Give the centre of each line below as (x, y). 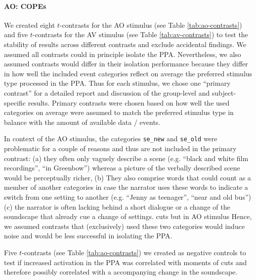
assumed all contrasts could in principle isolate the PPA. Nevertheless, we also (123, 54)
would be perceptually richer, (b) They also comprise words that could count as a (128, 177)
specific (15, 102)
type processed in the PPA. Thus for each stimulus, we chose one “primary (117, 83)
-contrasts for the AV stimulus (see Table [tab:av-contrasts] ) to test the (140, 34)
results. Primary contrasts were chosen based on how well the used (129, 102)
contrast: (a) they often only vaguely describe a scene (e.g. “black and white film (126, 158)
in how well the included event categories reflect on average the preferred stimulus (128, 73)
